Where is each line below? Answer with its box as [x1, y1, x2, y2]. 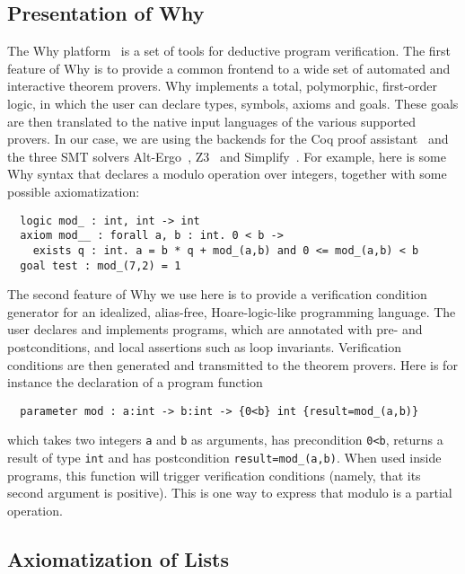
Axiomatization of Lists [7, 544, 229, 572]
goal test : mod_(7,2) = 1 [20, 259, 181, 272]
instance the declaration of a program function [7, 373, 263, 392]
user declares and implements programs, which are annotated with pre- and [7, 320, 423, 339]
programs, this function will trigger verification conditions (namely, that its [7, 465, 421, 484]
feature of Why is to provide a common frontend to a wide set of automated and [7, 58, 451, 77]
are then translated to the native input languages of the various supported [7, 111, 417, 130]
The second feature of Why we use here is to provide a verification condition [7, 285, 427, 304]
